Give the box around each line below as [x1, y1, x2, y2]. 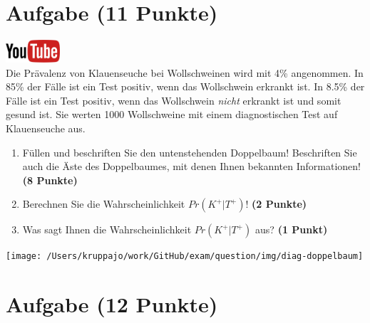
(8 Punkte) [22, 172, 78, 187]
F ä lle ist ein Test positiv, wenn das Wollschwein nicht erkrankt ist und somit [6, 92, 341, 107]
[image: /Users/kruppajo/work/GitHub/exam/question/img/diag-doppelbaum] [6, 251, 364, 262]
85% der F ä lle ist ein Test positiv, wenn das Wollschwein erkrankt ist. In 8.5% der [6, 79, 365, 94]
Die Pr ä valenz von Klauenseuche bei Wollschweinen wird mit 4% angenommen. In [6, 65, 364, 80]
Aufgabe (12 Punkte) [6, 290, 218, 319]
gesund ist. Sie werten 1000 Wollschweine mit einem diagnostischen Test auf [6, 107, 338, 122]
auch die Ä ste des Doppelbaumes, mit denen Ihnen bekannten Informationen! [22, 159, 361, 174]
